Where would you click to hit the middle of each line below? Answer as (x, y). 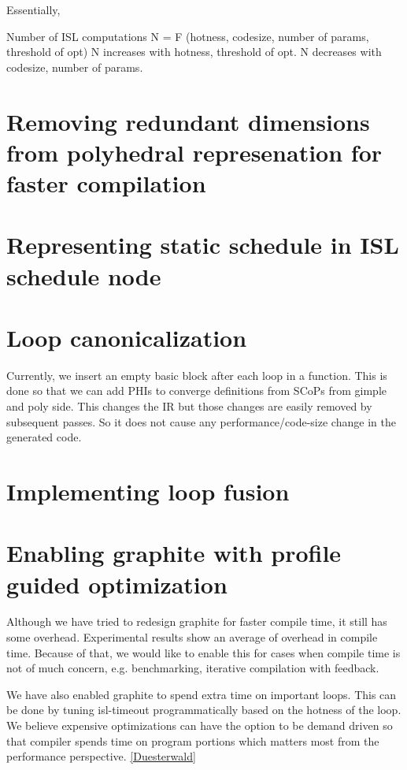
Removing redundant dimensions (188, 121)
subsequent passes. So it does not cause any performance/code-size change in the (201, 421)
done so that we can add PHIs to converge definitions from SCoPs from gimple (197, 391)
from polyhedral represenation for (194, 152)
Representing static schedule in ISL (203, 245)
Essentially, (33, 9)
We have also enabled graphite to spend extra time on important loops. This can (202, 694)
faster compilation (106, 182)
